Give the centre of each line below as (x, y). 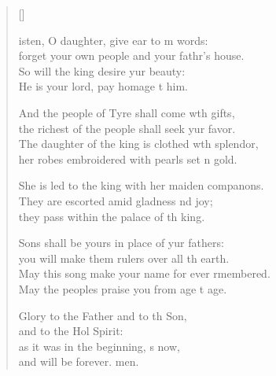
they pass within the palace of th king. (112, 216)
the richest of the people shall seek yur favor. (127, 128)
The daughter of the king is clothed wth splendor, (138, 144)
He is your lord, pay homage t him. (103, 86)
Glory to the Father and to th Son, (103, 315)
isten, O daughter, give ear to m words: (113, 40)
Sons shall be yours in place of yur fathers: (121, 243)
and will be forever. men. (79, 361)
